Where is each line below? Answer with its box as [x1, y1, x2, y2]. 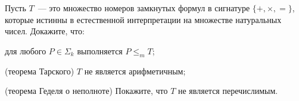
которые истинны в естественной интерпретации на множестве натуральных [5, 13, 282, 25]
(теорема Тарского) [5, 64, 74, 77]
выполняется [77, 44, 123, 57]
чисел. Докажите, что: [5, 25, 85, 37]
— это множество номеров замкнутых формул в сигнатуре [38, 2, 250, 14]
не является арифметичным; [84, 64, 186, 77]
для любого [5, 44, 46, 57]
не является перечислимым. [177, 84, 278, 97]
